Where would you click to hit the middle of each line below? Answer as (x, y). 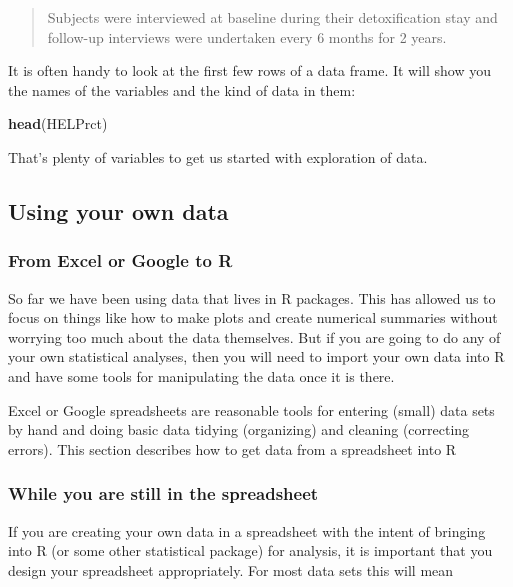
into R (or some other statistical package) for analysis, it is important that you (250, 550)
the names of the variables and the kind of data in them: (182, 89)
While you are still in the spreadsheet (163, 493)
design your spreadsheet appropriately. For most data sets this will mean (231, 569)
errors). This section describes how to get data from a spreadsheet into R (232, 448)
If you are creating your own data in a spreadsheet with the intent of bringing (247, 530)
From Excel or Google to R (120, 260)
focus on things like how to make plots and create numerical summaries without (253, 317)
